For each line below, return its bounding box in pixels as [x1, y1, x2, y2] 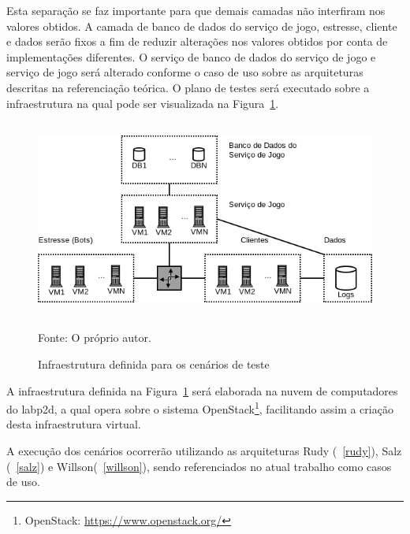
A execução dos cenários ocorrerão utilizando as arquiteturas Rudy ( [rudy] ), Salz [6, 443, 402, 459]
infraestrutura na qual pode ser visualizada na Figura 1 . [6, 95, 279, 111]
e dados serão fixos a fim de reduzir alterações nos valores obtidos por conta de [6, 33, 388, 50]
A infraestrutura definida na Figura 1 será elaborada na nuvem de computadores [6, 382, 398, 399]
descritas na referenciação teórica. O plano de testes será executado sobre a [6, 79, 370, 95]
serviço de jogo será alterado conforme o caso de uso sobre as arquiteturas [6, 64, 363, 80]
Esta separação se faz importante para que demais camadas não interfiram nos [6, 2, 386, 18]
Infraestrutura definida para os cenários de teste [38, 356, 270, 372]
